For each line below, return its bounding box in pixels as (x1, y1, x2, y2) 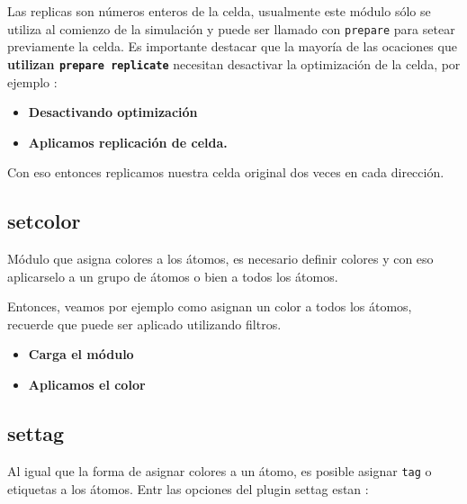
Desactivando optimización (28, 103, 198, 121)
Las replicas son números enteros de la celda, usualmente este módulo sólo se (7, 2, 431, 20)
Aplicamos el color (28, 375, 146, 394)
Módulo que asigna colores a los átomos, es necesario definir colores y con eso (7, 249, 434, 268)
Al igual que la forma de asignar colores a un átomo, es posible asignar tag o (7, 461, 432, 480)
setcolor (7, 207, 81, 235)
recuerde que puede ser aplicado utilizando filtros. (7, 314, 282, 333)
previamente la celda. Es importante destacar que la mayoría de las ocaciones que (7, 37, 457, 56)
